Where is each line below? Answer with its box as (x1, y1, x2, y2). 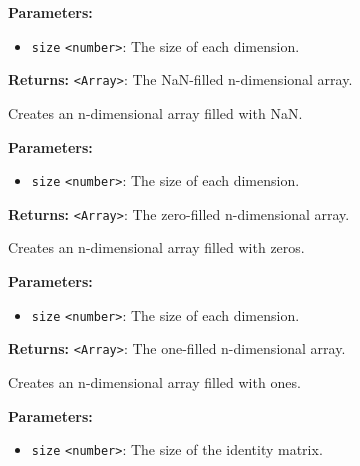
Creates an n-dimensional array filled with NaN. (8, 102, 303, 123)
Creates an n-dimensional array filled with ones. (8, 371, 301, 392)
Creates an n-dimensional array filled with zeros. (8, 237, 305, 258)
